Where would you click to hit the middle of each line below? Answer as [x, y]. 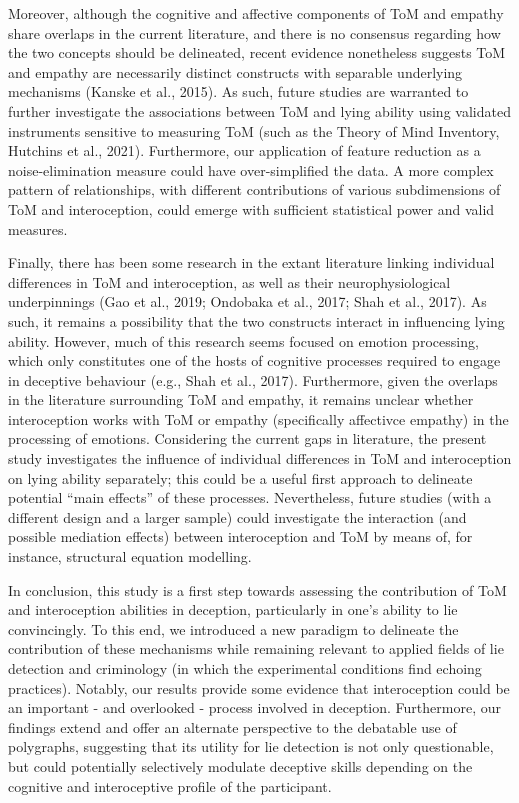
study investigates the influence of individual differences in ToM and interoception [260, 458]
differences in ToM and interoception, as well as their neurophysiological [229, 281]
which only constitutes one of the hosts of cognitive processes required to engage [254, 360]
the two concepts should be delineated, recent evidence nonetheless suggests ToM [257, 52]
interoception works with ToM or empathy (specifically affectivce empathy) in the [258, 418]
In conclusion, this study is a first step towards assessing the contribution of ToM [257, 589]
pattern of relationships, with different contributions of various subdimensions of [254, 189]
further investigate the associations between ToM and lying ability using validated [259, 110]
